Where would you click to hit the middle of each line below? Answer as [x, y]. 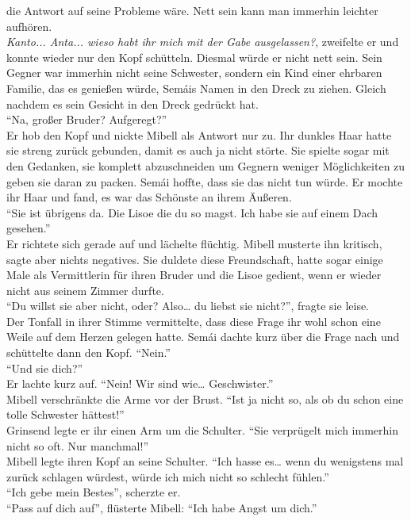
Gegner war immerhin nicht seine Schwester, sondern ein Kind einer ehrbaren [194, 73]
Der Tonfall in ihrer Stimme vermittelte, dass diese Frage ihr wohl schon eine [194, 321]
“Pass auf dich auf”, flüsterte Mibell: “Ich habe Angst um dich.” [162, 508]
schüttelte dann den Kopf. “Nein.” [88, 352]
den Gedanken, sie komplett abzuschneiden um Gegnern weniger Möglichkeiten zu [206, 165]
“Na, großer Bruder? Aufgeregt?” [87, 119]
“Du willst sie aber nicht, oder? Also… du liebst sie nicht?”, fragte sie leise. [188, 306]
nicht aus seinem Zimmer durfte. [85, 290]
